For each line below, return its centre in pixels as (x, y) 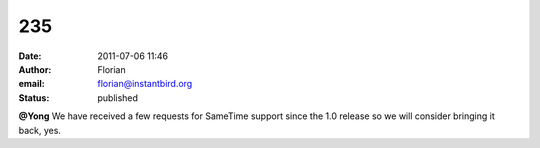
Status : (34, 97)
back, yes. (40, 130)
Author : (35, 69)
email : (31, 84)
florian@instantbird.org (145, 84)
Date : (30, 56)
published (118, 97)
